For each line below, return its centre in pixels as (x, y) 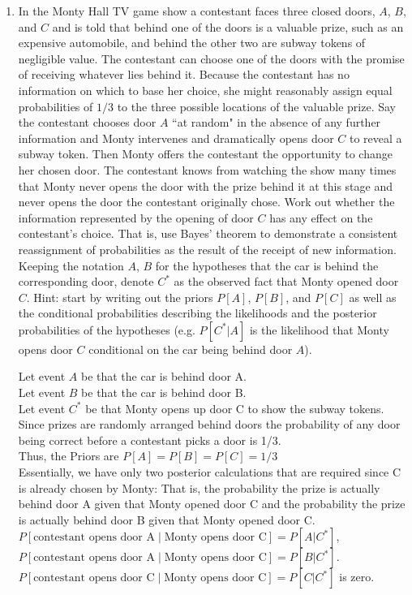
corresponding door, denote (86, 281)
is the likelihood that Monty (319, 329)
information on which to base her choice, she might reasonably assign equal (205, 90)
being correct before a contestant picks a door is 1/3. (150, 440)
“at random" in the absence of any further (277, 122)
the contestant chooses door (87, 122)
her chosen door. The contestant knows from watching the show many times (207, 169)
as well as (373, 297)
